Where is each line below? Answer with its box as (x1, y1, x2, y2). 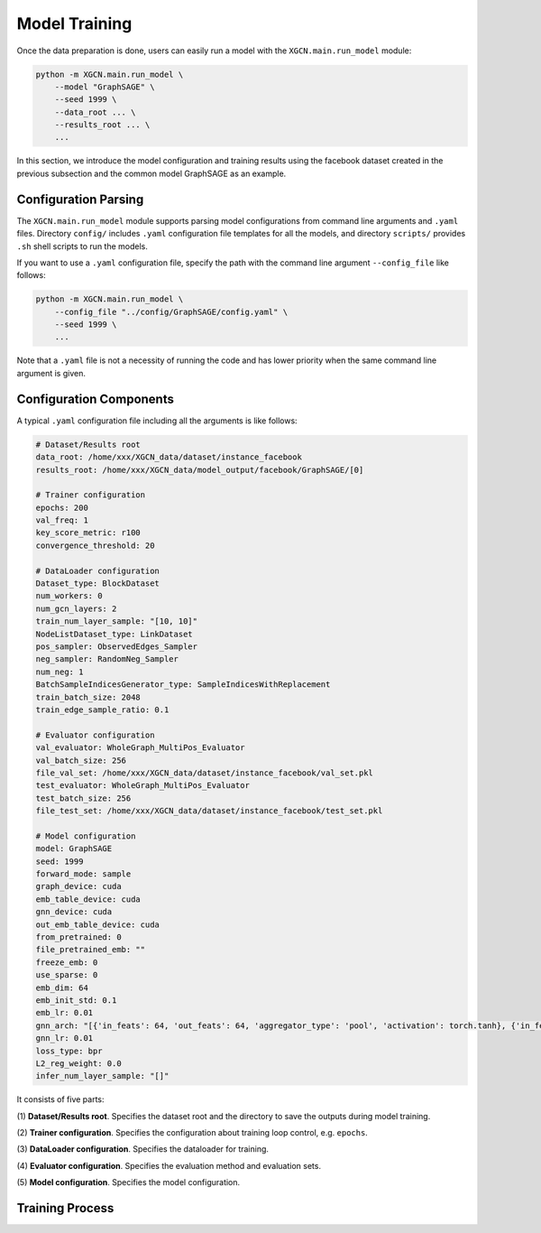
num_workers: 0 (35, 591, 103, 601)
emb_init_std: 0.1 (35, 995, 117, 1006)
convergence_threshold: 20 (35, 540, 155, 551)
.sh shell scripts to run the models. (16, 240, 149, 252)
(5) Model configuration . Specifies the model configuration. (16, 1177, 241, 1188)
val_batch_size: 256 (35, 755, 126, 765)
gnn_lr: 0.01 (35, 1034, 94, 1043)
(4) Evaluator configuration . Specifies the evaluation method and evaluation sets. (16, 1160, 322, 1171)
